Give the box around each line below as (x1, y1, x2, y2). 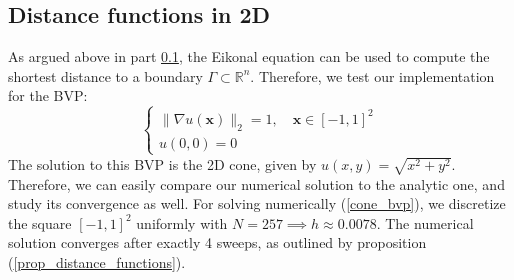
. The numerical (376, 212, 474, 233)
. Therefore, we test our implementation (250, 65, 495, 86)
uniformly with (136, 212, 228, 233)
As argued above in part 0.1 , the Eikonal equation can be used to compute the (8, 46, 490, 67)
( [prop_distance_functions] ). (8, 251, 186, 272)
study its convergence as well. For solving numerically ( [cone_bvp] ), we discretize (8, 193, 506, 214)
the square (8, 212, 72, 233)
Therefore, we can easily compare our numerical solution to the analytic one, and (8, 173, 505, 194)
